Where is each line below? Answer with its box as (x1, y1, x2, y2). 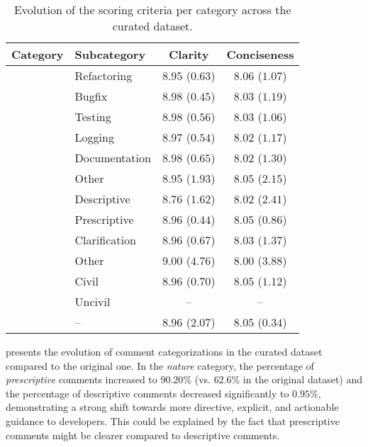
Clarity (169, 46, 209, 62)
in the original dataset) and (242, 372, 363, 387)
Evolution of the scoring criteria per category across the (13, 1, 291, 18)
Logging (74, 129, 114, 145)
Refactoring (74, 67, 133, 84)
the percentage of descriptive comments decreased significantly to (6, 385, 289, 400)
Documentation (74, 149, 151, 166)
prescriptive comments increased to (6, 372, 157, 387)
